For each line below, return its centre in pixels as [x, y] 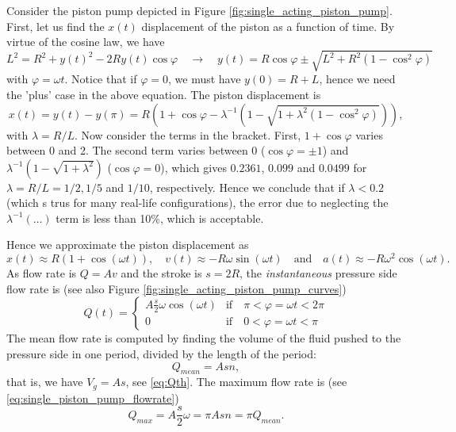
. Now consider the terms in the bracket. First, [188, 134]
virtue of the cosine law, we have [86, 42]
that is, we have [45, 382]
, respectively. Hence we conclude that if [247, 187]
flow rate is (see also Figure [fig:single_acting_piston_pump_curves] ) [176, 288]
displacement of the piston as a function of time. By [268, 26]
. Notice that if [101, 79]
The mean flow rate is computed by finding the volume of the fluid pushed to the [204, 338]
